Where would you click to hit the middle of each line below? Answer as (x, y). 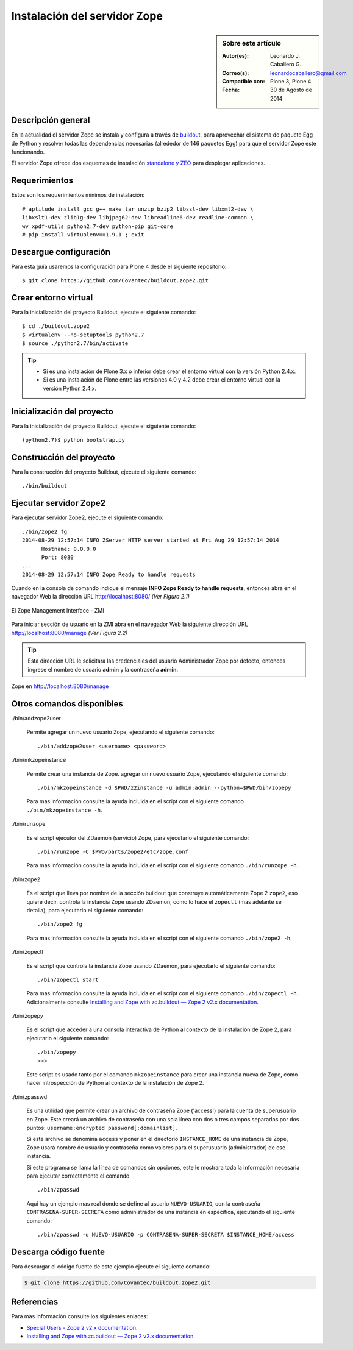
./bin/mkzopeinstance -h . (64, 810)
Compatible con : (244, 81)
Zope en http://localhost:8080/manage (60, 686)
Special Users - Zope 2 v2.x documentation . (82, 1327)
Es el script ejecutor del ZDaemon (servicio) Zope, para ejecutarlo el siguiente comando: (138, 837)
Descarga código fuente (58, 1252)
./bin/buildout (45, 486)
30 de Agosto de (291, 90)
